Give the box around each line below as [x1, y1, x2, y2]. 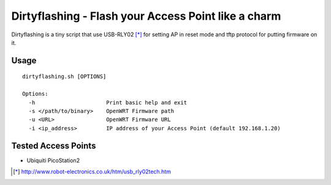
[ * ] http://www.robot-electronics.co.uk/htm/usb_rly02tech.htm [13, 168, 172, 175]
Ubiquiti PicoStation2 [26, 157, 80, 164]
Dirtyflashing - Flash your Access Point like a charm [11, 9, 281, 23]
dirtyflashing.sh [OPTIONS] [22, 73, 107, 80]
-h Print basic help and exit [28, 99, 187, 106]
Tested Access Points [11, 140, 96, 151]
